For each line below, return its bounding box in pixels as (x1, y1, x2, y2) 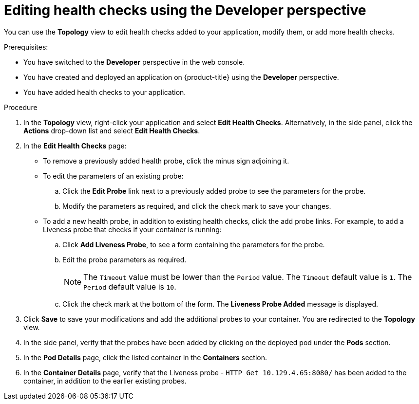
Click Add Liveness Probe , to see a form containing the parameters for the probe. (62, 240, 325, 249)
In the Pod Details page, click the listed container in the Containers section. (23, 353, 267, 362)
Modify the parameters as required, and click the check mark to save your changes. (62, 202, 331, 210)
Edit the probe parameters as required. (62, 255, 187, 264)
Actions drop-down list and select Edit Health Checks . (23, 126, 200, 135)
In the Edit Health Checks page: (23, 141, 127, 150)
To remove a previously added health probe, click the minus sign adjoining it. (43, 156, 289, 165)
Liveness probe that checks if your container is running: (43, 225, 222, 234)
